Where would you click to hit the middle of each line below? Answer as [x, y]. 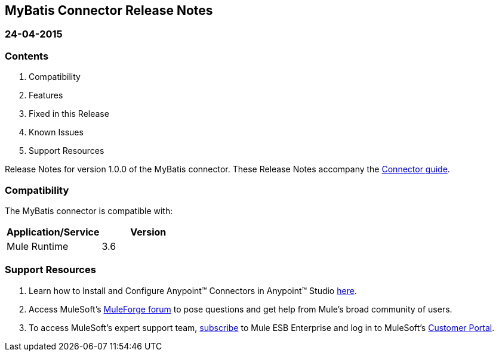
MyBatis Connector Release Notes [109, 10]
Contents [27, 56]
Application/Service [53, 232]
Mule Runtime [38, 246]
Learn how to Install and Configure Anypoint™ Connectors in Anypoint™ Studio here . [193, 290]
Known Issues [56, 132]
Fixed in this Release [69, 114]
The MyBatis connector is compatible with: [89, 210]
